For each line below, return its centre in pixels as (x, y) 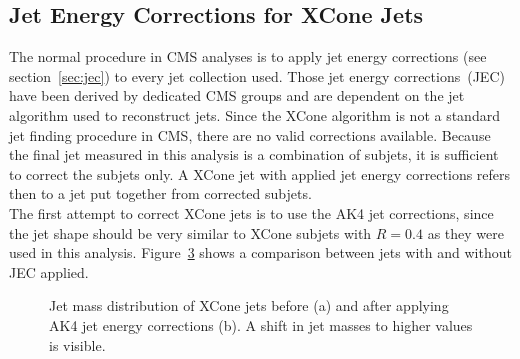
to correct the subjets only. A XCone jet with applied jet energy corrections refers (260, 173)
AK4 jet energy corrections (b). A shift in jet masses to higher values (261, 324)
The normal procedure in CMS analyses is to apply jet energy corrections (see (248, 56)
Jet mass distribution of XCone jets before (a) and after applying (249, 305)
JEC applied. (49, 271)
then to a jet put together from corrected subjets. (160, 193)
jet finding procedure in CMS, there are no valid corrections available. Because (250, 134)
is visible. (77, 344)
